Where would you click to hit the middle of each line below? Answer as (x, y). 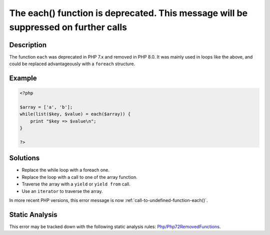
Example (23, 78)
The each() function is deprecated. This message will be (128, 13)
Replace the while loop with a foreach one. (66, 170)
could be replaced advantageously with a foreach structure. (72, 64)
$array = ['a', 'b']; (46, 107)
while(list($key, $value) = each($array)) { (75, 114)
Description (28, 45)
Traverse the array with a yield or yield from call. (76, 184)
